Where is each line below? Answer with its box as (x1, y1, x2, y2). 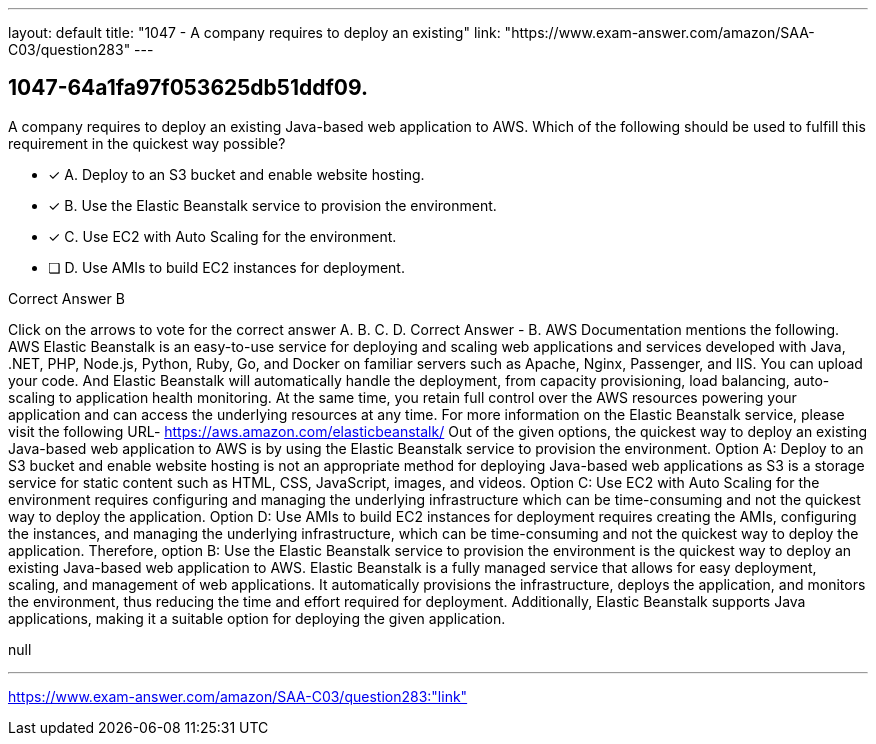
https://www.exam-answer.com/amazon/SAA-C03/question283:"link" (8, 687, 468, 705)
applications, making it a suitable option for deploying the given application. (8, 609, 506, 627)
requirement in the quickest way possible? (8, 134, 286, 152)
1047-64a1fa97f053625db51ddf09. (8, 75, 368, 101)
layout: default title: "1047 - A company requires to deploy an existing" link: (8, 24, 501, 41)
